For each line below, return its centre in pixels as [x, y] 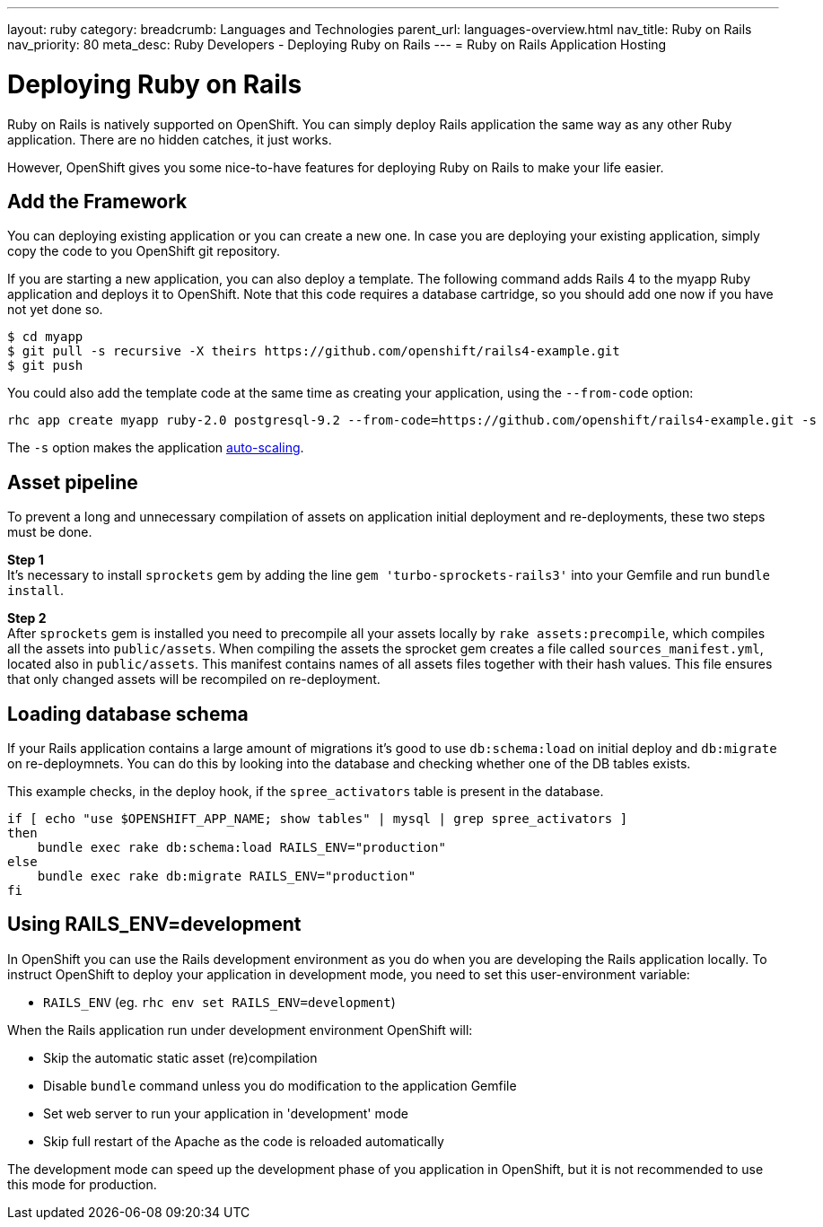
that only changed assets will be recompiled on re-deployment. [194, 679]
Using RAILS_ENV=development [154, 925]
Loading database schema [128, 714]
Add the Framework [97, 201]
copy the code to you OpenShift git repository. [144, 251]
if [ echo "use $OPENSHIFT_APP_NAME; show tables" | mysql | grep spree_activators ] [318, 819]
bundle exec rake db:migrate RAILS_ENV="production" [227, 876]
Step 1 [26, 560]
